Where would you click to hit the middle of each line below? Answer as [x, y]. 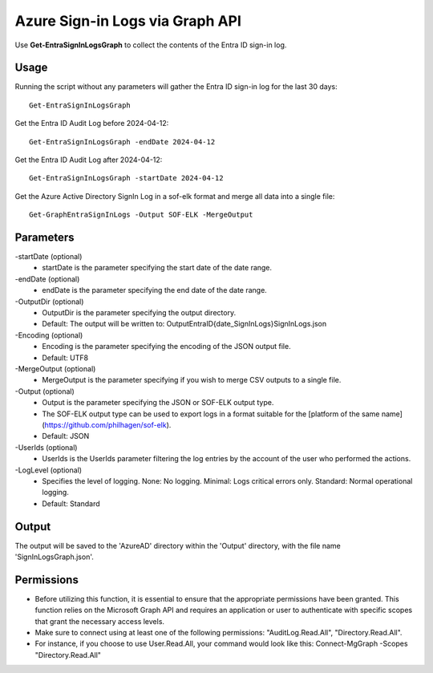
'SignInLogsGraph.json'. [54, 557]
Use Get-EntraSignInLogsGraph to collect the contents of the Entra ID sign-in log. [151, 45]
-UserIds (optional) [46, 447]
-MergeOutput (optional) [55, 369]
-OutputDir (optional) [49, 302]
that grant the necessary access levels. [99, 621]
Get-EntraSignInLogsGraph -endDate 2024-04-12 [122, 142]
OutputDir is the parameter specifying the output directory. [139, 313]
